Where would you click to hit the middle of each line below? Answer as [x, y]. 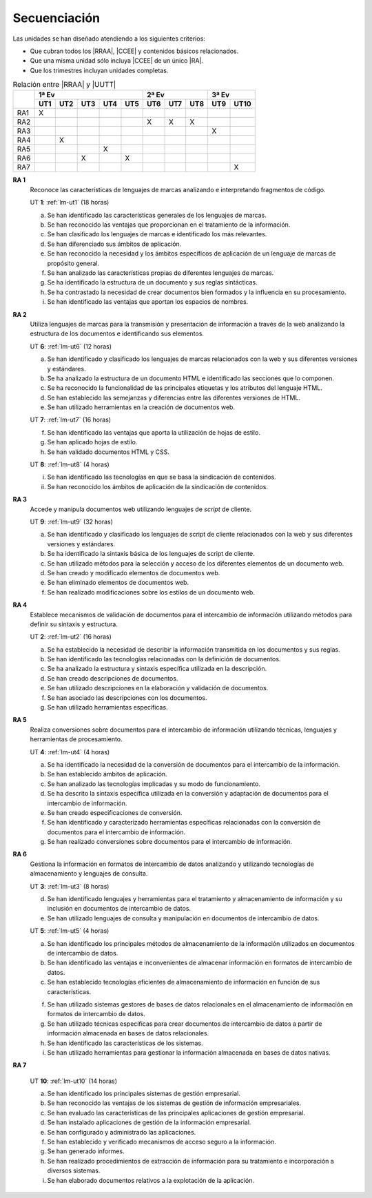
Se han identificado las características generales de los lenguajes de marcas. [157, 215]
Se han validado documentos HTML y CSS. [108, 452]
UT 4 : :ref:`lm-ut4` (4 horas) [70, 752]
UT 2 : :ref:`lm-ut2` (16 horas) [71, 637]
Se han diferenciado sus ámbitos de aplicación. [114, 244]
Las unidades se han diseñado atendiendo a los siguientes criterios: [109, 39]
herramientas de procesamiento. [76, 739]
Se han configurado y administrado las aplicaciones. [122, 1132]
